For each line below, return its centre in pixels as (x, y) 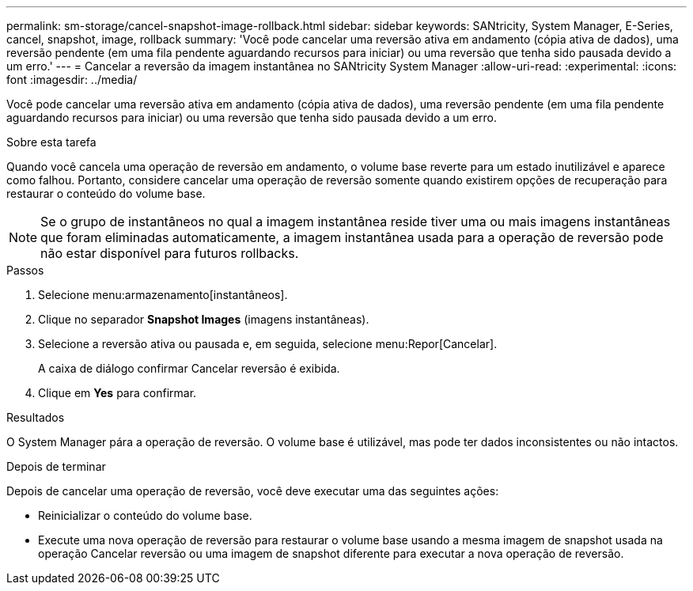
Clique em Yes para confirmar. (117, 393)
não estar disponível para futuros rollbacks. (170, 253)
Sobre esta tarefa (51, 142)
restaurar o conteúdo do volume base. (106, 193)
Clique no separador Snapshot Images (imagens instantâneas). (204, 319)
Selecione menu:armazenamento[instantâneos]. (163, 295)
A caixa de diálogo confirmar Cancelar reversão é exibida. (189, 368)
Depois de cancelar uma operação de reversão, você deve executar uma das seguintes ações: (253, 491)
